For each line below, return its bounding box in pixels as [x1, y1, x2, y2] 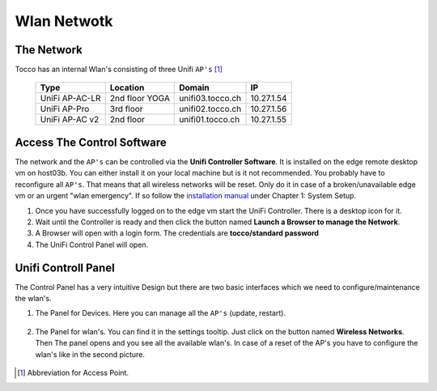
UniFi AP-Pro [40, 104, 90, 115]
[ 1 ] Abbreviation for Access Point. [17, 368, 129, 377]
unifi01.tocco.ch [179, 114, 240, 125]
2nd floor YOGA [109, 93, 170, 104]
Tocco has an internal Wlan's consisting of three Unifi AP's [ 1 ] [15, 65, 223, 74]
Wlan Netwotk [15, 12, 113, 30]
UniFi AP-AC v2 [40, 114, 100, 125]
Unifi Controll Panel [15, 261, 115, 274]
